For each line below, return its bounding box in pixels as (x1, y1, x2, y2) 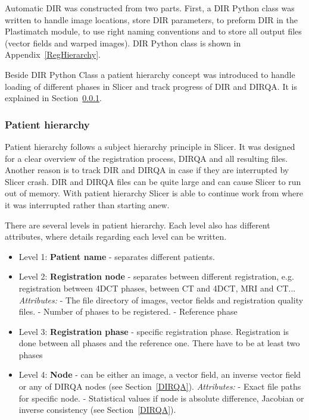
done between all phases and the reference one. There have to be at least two (18, 337, 300, 349)
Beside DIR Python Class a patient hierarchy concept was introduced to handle (5, 68, 295, 80)
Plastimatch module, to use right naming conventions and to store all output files (5, 25, 302, 37)
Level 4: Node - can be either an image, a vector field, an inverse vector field (18, 368, 301, 381)
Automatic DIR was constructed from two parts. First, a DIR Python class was (5, 2, 295, 14)
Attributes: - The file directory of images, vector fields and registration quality (18, 293, 304, 306)
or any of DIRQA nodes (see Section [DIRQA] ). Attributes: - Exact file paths (18, 380, 301, 393)
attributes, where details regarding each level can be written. (5, 230, 227, 243)
